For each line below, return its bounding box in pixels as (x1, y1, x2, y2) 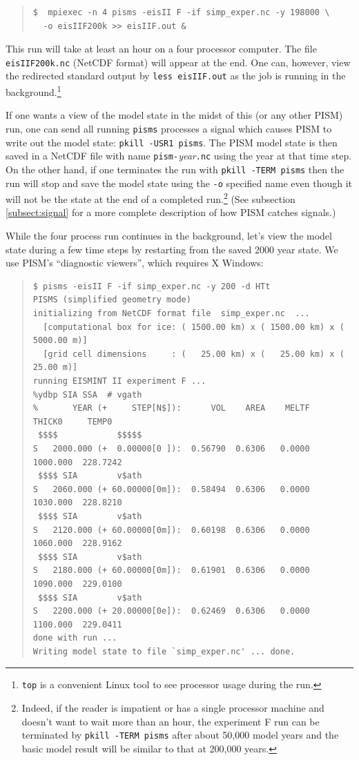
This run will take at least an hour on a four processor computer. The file (6, 41, 317, 56)
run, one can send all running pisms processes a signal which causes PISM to (6, 121, 332, 135)
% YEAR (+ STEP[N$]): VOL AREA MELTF (32, 403, 310, 413)
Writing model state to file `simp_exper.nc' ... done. (32, 646, 295, 656)
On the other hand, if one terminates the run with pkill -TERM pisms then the (6, 162, 345, 176)
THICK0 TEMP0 (32, 416, 113, 427)
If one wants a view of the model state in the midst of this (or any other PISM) (6, 108, 343, 122)
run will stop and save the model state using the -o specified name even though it (6, 175, 353, 190)
